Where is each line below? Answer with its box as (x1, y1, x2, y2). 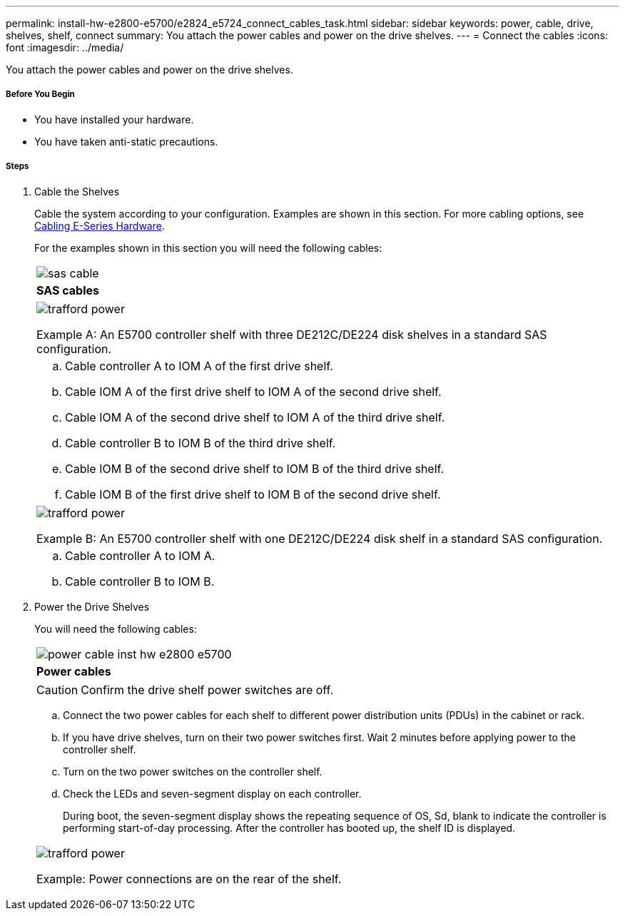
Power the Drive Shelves (34, 600, 150, 613)
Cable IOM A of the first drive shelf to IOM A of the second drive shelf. (65, 384, 442, 399)
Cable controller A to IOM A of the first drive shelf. (65, 358, 333, 373)
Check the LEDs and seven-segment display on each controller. (63, 787, 362, 800)
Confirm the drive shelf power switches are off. (81, 682, 334, 697)
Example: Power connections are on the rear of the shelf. (36, 871, 342, 886)
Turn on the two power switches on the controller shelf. (63, 765, 322, 778)
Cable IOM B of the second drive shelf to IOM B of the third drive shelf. (65, 461, 444, 476)
